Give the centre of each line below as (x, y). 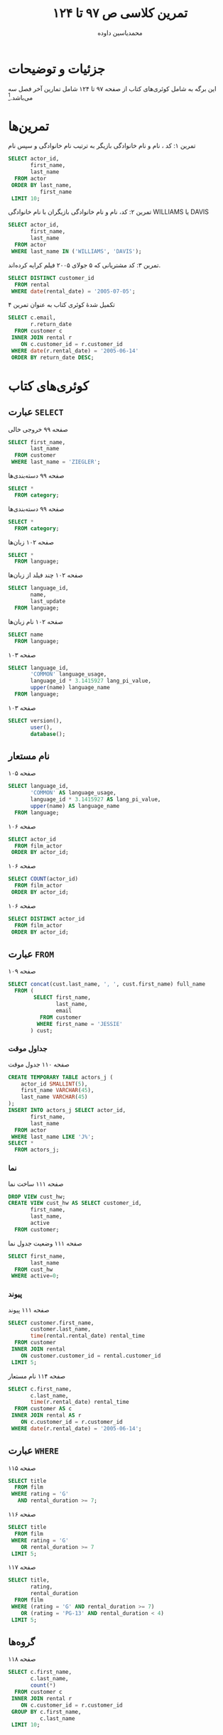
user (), (42, 727)
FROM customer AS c (43, 1409)
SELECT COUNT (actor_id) (43, 879)
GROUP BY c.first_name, (46, 1712)
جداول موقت (28, 1049)
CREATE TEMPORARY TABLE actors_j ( (61, 1077)
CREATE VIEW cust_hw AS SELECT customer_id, (75, 1203)
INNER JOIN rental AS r (46, 1415)
